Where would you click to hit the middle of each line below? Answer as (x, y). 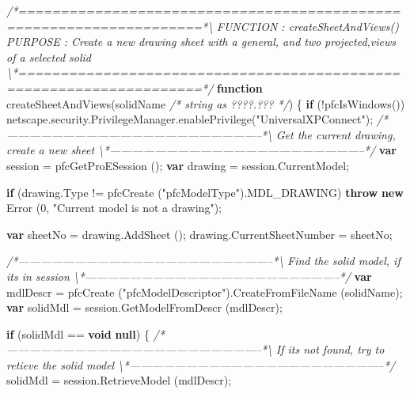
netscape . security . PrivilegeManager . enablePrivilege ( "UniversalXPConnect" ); (190, 119)
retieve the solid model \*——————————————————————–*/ (201, 364)
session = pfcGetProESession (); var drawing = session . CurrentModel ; (178, 165)
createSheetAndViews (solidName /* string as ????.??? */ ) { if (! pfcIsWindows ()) (206, 103)
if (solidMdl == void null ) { (78, 333)
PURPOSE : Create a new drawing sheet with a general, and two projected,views (201, 42)
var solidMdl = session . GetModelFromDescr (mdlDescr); (144, 307)
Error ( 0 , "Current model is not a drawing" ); (114, 208)
